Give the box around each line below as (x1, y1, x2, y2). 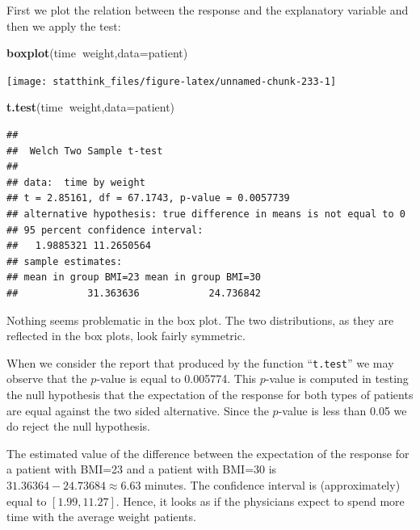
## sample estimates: (6, 255, 123, 267)
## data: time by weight (6, 176, 145, 188)
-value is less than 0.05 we (278, 402, 407, 419)
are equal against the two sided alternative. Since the (6, 402, 269, 419)
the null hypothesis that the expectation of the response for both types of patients (6, 386, 414, 402)
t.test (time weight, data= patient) (6, 99, 175, 116)
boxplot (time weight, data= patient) (6, 44, 188, 61)
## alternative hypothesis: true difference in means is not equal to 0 (6, 208, 405, 220)
